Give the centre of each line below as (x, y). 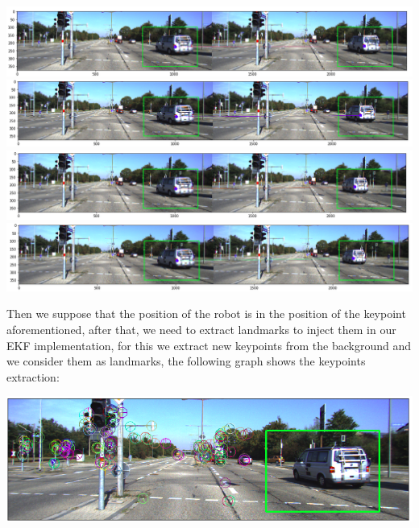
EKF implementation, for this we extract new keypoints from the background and (209, 345)
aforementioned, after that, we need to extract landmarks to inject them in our (201, 330)
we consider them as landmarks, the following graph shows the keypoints (186, 361)
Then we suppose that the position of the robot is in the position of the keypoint (206, 313)
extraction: (33, 376)
